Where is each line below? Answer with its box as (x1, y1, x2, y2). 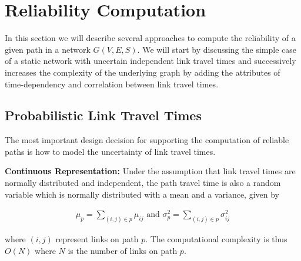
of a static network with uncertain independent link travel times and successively (5, 55, 296, 67)
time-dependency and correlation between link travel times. (5, 77, 219, 90)
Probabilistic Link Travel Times (5, 106, 202, 124)
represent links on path (55, 233, 139, 245)
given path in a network (5, 43, 91, 55)
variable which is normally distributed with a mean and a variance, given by (5, 188, 279, 200)
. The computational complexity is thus (145, 233, 287, 245)
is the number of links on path (68, 244, 178, 256)
